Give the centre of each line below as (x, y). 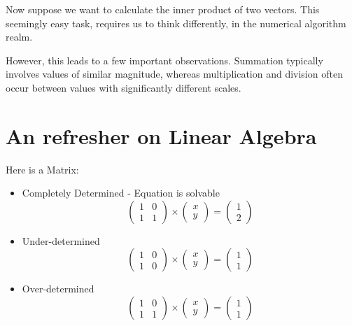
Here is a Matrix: (42, 169)
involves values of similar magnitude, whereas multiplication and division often (174, 74)
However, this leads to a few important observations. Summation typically (164, 60)
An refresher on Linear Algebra (161, 135)
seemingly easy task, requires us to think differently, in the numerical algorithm (176, 23)
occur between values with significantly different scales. (124, 87)
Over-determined (58, 289)
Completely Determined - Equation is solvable (121, 193)
